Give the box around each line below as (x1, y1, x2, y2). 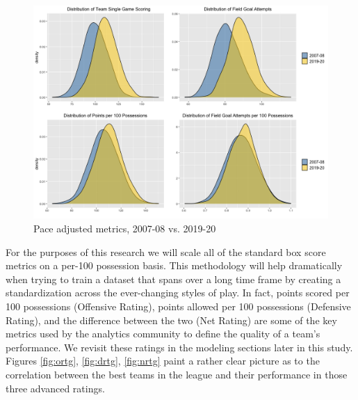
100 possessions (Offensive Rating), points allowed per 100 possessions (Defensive (6, 298, 351, 313)
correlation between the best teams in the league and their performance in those (6, 367, 348, 381)
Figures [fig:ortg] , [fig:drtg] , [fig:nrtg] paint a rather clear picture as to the (6, 353, 320, 368)
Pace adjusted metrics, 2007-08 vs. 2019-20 (33, 221, 216, 235)
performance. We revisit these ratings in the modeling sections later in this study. (6, 339, 353, 354)
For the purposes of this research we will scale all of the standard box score (6, 244, 326, 259)
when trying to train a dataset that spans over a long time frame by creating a (6, 271, 341, 286)
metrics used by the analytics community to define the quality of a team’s (6, 326, 320, 341)
